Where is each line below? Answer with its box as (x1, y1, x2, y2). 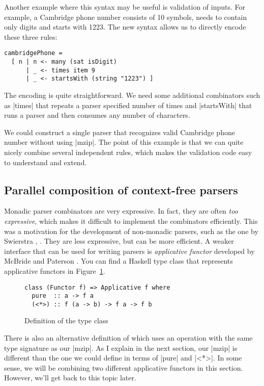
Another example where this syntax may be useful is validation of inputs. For (4, 2, 245, 12)
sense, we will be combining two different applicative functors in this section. (4, 362, 243, 373)
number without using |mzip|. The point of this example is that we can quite (4, 137, 244, 147)
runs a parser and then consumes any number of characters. (4, 110, 190, 120)
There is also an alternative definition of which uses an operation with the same (4, 332, 253, 343)
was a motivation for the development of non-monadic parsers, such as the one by (4, 225, 258, 236)
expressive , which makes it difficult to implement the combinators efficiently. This (4, 215, 258, 226)
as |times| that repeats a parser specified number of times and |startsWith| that (4, 99, 252, 110)
